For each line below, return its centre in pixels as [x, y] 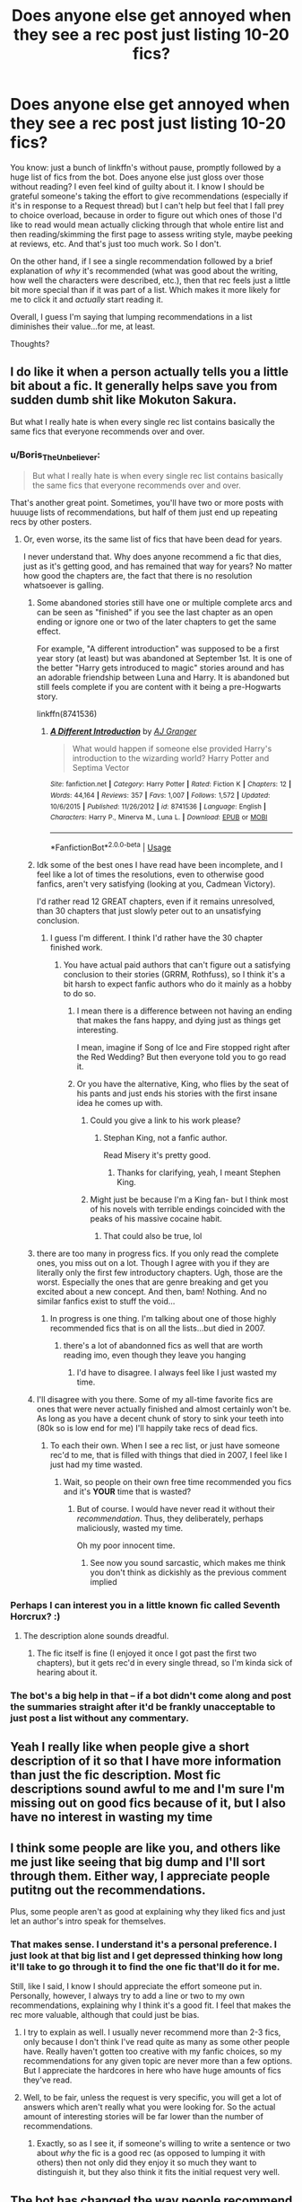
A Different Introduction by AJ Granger [123, 731]
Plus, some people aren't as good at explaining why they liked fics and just [148, 1912]
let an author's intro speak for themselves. [88, 1921]
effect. [48, 632]
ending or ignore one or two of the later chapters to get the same [156, 622]
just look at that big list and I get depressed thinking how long [147, 1955]
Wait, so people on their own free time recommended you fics [177, 1481]
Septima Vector [101, 768]
